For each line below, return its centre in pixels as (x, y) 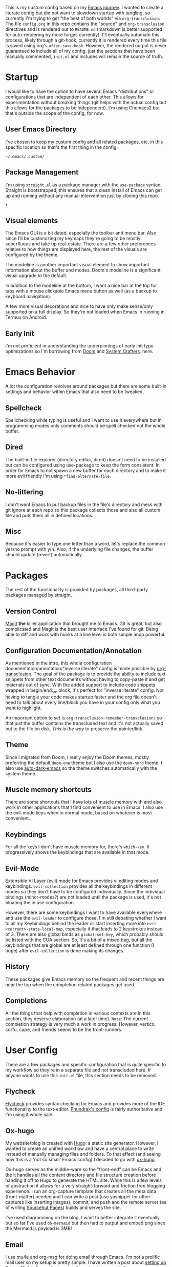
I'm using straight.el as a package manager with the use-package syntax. (83, 185)
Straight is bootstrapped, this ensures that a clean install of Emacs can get (84, 190)
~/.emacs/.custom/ (25, 157)
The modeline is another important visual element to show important (77, 265)
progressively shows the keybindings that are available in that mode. (78, 852)
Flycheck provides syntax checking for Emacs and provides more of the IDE (85, 1104)
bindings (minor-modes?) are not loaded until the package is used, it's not (83, 897)
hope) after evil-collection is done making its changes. (65, 950)
